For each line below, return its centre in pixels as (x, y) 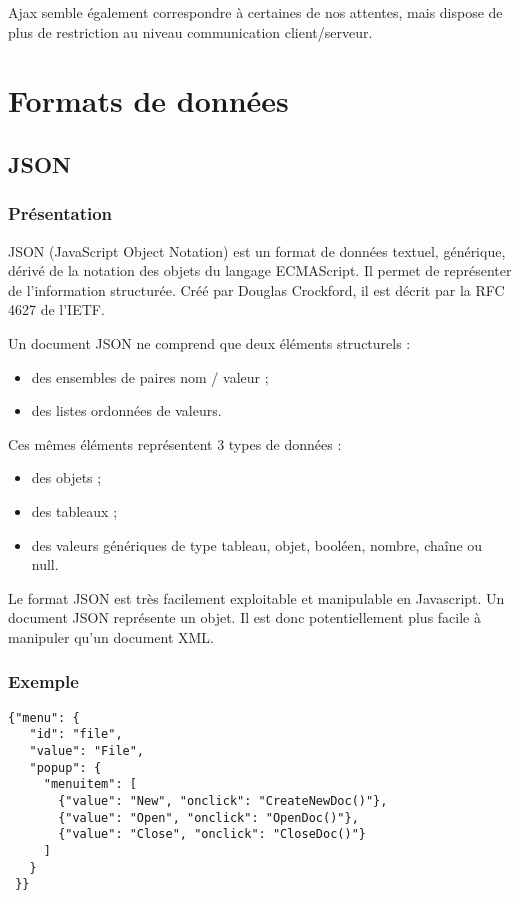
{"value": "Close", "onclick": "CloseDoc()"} (212, 834)
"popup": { (65, 767)
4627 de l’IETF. (56, 309)
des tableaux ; (74, 510)
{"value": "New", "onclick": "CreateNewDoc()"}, (223, 800)
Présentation (60, 213)
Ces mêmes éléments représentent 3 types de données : (175, 443)
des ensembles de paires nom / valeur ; (150, 376)
